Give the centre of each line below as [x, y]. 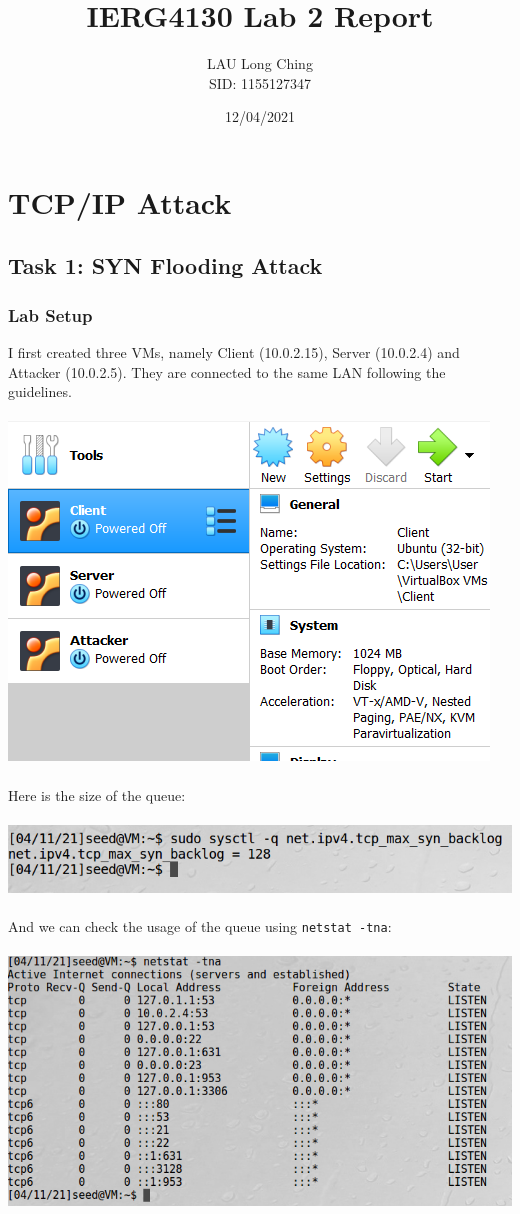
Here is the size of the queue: [97, 794]
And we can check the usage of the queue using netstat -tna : [200, 926]
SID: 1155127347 [260, 82]
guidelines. [40, 391]
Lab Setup [50, 314]
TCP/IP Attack [120, 201]
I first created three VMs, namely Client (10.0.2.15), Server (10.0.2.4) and [234, 352]
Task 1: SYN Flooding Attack [165, 265]
